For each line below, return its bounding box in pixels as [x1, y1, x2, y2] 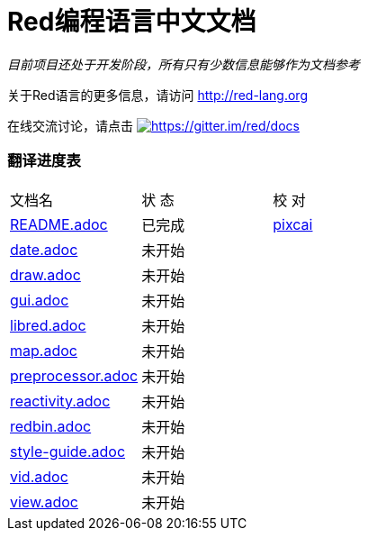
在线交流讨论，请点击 [7, 117, 133, 133]
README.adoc [10, 214, 108, 233]
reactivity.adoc [10, 391, 111, 410]
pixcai [273, 214, 313, 233]
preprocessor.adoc [10, 366, 139, 385]
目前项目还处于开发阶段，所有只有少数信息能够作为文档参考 [7, 56, 360, 72]
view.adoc [10, 492, 78, 511]
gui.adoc [10, 290, 69, 309]
